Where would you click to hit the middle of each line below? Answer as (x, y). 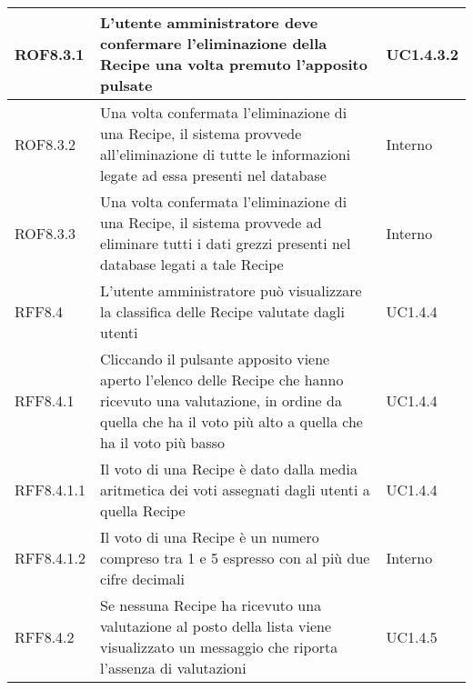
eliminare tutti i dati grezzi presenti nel (226, 243)
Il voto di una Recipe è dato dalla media (229, 469)
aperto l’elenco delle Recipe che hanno (222, 380)
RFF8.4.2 (45, 636)
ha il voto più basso (163, 442)
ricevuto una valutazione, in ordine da (221, 400)
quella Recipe (143, 510)
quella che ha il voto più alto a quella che (231, 421)
